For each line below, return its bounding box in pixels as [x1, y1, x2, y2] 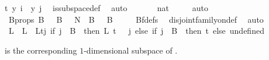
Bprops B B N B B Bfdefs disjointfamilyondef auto [8, 13, 264, 25]
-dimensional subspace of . [84, 44, 178, 56]
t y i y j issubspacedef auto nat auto [5, 2, 208, 13]
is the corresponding [5, 44, 77, 56]
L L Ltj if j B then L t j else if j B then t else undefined [8, 24, 264, 37]
